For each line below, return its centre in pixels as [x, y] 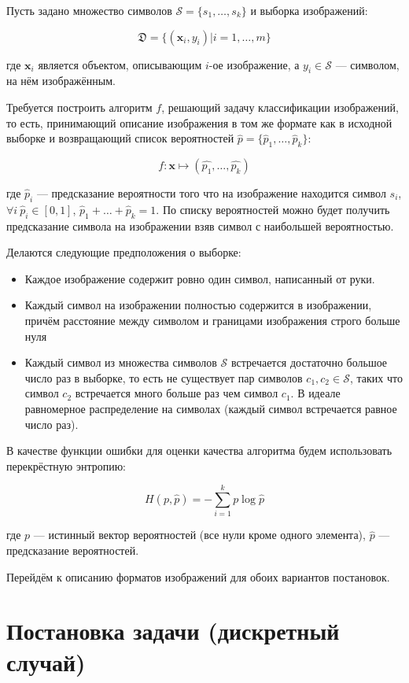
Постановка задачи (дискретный [173, 631]
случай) [46, 661]
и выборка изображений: [309, 10]
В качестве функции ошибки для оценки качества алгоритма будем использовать [199, 450]
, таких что [376, 377]
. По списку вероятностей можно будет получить [273, 209]
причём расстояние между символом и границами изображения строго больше [212, 320]
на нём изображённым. [61, 81]
